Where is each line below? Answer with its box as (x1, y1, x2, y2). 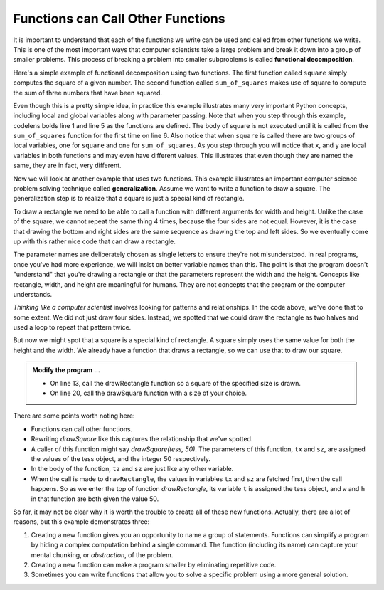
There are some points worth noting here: (13, 411, 135, 420)
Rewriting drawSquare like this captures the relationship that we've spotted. (31, 435, 253, 443)
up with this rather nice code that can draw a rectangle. (13, 237, 176, 246)
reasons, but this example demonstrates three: (13, 517, 150, 526)
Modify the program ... (32, 366, 101, 374)
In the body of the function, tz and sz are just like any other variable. (31, 465, 234, 473)
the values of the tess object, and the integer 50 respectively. (31, 455, 211, 463)
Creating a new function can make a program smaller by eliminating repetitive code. (31, 560, 277, 569)
